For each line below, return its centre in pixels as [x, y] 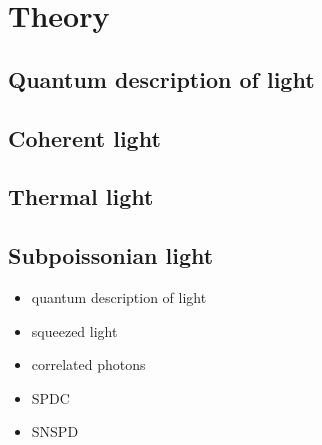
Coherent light [84, 137]
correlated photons [88, 364]
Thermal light [81, 196]
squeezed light [74, 330]
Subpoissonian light [111, 255]
